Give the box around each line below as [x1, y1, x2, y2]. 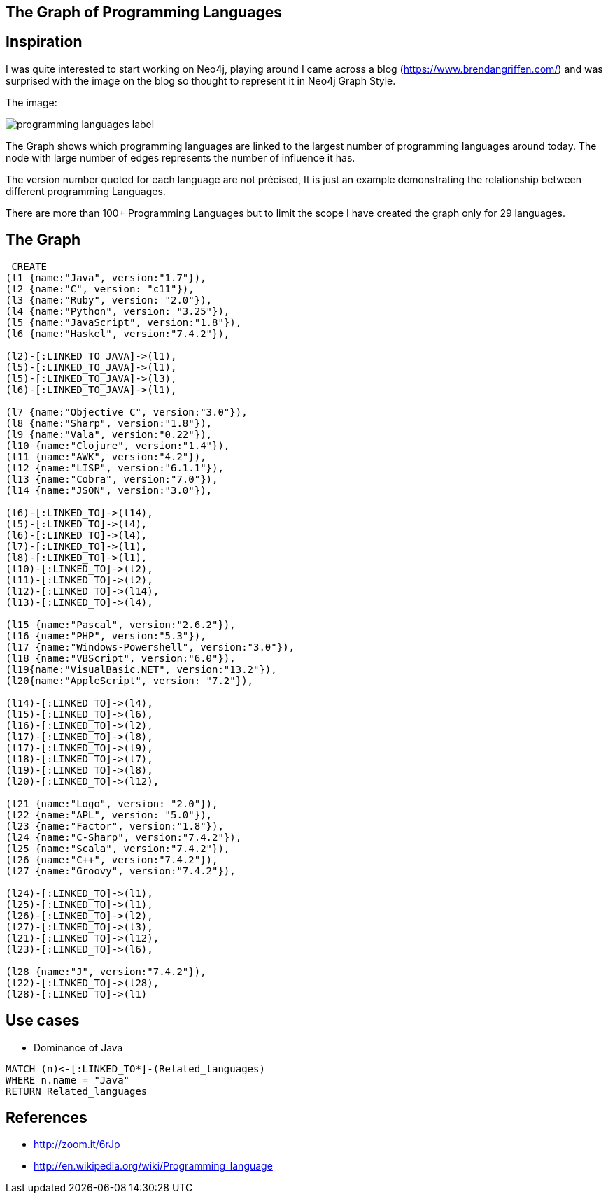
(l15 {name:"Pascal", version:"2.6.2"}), [6, 618, 236, 630]
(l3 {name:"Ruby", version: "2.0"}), [6, 294, 213, 306]
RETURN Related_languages [6, 1085, 148, 1097]
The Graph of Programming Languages [6, 3, 283, 21]
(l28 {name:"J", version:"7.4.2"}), [6, 965, 206, 977]
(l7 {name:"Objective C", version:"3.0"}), [6, 406, 248, 418]
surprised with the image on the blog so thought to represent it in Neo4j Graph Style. [6, 74, 396, 87]
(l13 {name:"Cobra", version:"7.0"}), [6, 473, 218, 485]
